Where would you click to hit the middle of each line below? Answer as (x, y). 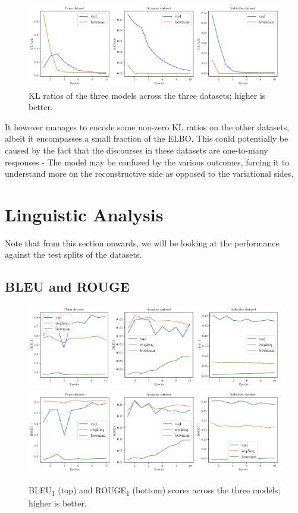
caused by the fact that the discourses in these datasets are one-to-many (137, 150)
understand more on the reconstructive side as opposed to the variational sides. (149, 173)
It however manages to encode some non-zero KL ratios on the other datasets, (147, 126)
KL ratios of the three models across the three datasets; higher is (147, 95)
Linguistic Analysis (84, 214)
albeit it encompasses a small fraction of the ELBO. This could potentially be (147, 138)
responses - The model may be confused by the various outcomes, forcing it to (147, 162)
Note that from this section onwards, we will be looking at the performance (142, 243)
